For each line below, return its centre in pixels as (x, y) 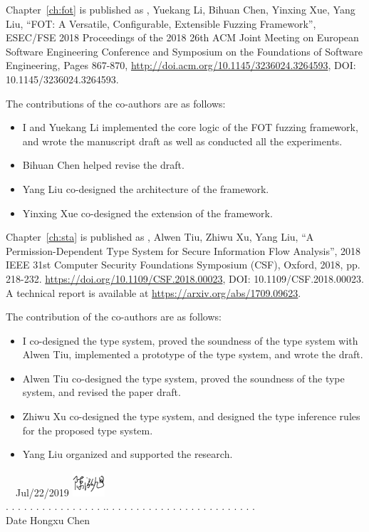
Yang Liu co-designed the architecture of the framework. (146, 188)
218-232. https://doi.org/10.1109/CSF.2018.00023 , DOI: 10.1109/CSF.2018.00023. (185, 278)
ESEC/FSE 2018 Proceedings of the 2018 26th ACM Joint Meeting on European (182, 37)
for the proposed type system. (88, 430)
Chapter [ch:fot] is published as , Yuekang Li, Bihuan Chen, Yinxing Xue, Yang (181, 9)
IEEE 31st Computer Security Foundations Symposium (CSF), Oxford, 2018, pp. (183, 265)
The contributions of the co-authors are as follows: (116, 103)
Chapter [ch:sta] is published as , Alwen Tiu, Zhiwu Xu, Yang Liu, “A (160, 237)
